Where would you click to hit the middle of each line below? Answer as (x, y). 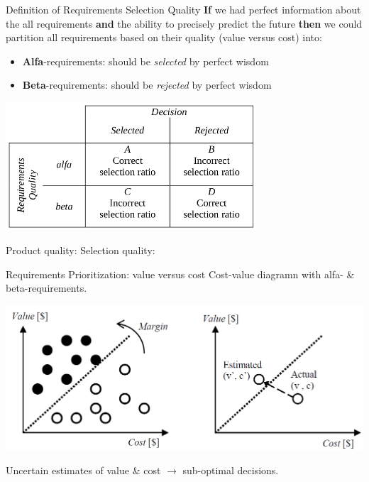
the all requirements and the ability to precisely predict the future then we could (184, 23)
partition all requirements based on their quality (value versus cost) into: (164, 37)
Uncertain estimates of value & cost (83, 470)
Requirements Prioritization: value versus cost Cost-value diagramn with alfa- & (180, 274)
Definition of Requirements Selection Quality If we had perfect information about (183, 9)
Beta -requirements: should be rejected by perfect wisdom (147, 85)
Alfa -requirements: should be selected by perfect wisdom (145, 61)
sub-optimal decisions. (231, 470)
